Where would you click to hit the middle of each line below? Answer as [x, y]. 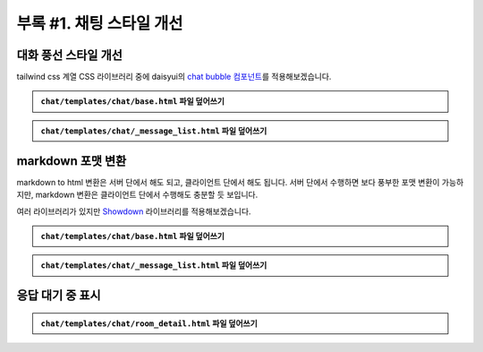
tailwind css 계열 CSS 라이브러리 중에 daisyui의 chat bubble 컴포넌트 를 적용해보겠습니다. [174, 77]
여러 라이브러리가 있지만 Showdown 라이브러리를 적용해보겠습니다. [134, 211]
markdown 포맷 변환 [72, 161]
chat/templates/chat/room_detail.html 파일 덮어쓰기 [149, 323]
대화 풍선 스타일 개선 [69, 55]
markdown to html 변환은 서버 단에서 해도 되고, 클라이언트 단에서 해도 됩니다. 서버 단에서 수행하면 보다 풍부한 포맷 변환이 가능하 [240, 182]
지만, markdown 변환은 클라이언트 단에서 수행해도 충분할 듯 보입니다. [137, 195]
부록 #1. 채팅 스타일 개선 [100, 23]
